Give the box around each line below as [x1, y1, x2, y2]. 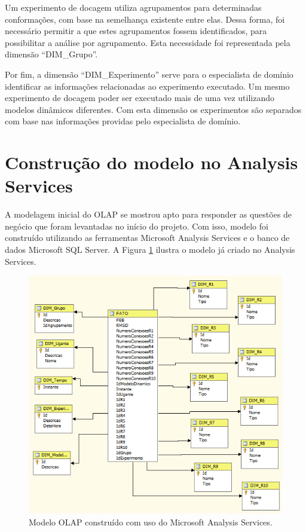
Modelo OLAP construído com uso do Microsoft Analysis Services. [29, 515, 273, 528]
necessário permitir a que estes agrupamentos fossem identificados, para [5, 25, 267, 37]
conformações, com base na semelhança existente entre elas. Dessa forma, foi [5, 13, 285, 25]
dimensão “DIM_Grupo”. [5, 48, 98, 60]
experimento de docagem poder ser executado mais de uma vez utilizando [5, 91, 274, 104]
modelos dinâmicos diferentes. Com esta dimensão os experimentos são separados [5, 103, 302, 115]
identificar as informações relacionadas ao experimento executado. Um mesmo [5, 80, 290, 92]
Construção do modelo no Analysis [5, 150, 298, 175]
